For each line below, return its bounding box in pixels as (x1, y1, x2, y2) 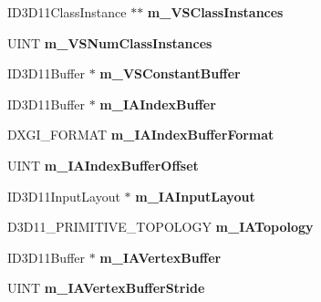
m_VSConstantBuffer (99, 64, 241, 83)
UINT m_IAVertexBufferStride (7, 278, 205, 297)
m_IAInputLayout (135, 186, 255, 205)
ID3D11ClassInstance (7, 3, 127, 21)
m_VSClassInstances (147, 3, 284, 21)
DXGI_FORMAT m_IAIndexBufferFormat (7, 125, 274, 144)
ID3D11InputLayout (7, 186, 120, 205)
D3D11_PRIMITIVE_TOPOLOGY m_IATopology (7, 217, 314, 236)
